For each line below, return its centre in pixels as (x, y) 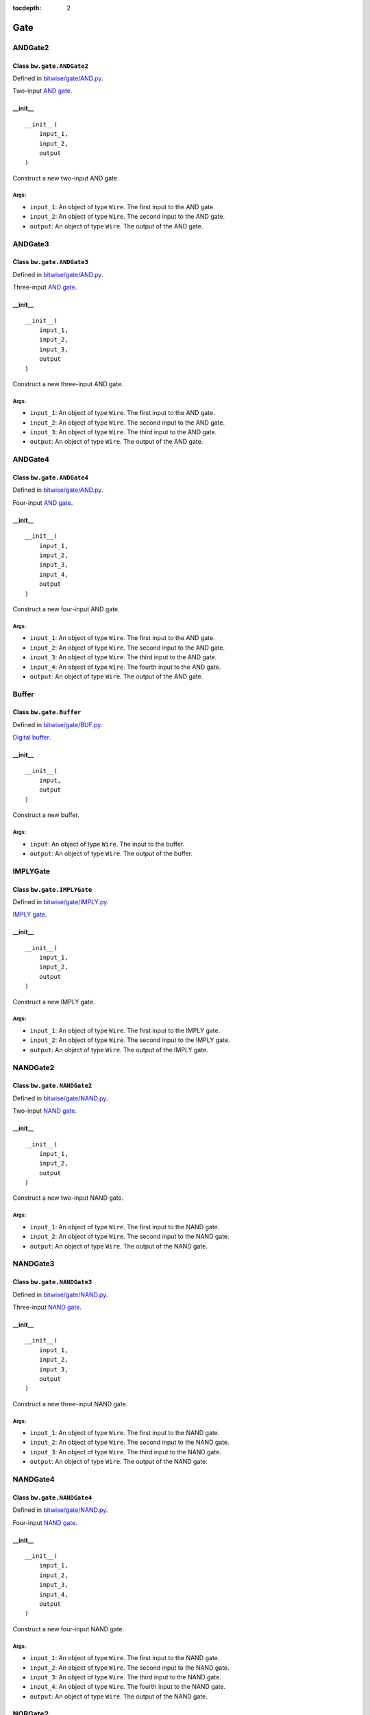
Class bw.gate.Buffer (47, 712)
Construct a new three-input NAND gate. (70, 1404)
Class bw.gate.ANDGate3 (51, 262)
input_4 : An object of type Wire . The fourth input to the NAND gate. (128, 1687)
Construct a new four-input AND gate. (66, 609)
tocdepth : (27, 8)
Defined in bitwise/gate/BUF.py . (58, 724)
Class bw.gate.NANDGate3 (52, 1282)
